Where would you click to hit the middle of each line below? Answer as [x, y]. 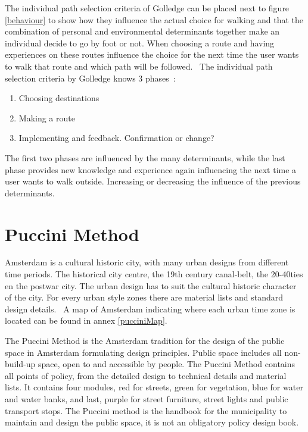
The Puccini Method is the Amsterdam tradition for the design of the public [145, 340]
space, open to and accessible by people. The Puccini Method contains [167, 364]
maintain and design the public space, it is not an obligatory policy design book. [152, 422]
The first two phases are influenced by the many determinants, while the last [145, 157]
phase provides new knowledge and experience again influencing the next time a [151, 169]
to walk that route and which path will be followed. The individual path [139, 66]
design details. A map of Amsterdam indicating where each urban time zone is [150, 309]
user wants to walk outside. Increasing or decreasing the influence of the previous [153, 181]
